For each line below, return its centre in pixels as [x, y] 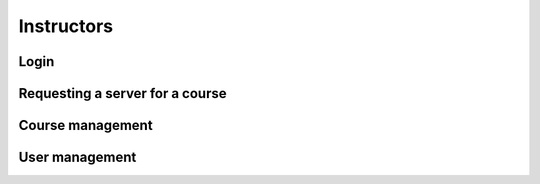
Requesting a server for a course [122, 93]
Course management [86, 125]
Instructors [66, 26]
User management [77, 157]
